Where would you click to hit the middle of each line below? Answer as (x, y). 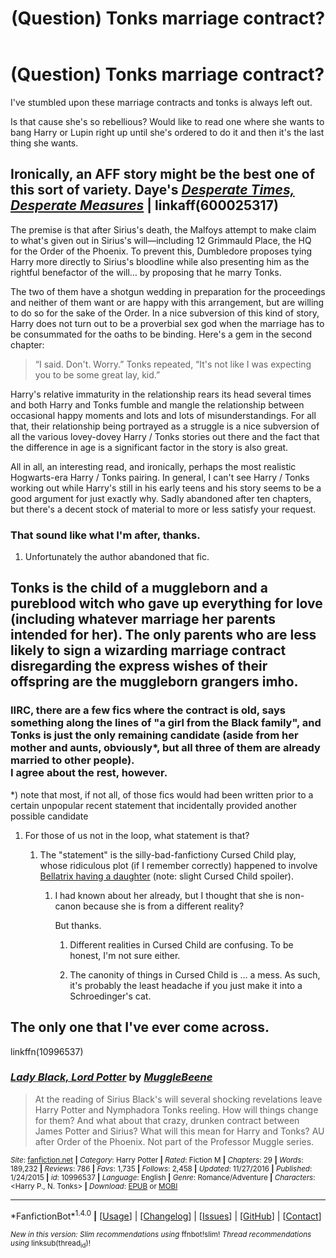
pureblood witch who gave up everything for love (166, 603)
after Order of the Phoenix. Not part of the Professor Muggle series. (174, 1141)
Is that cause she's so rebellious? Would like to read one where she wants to (167, 121)
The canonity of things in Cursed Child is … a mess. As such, (195, 974)
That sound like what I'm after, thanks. (105, 535)
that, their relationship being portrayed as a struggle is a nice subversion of (165, 426)
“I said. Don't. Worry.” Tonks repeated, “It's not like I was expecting (173, 364)
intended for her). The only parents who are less (163, 635)
